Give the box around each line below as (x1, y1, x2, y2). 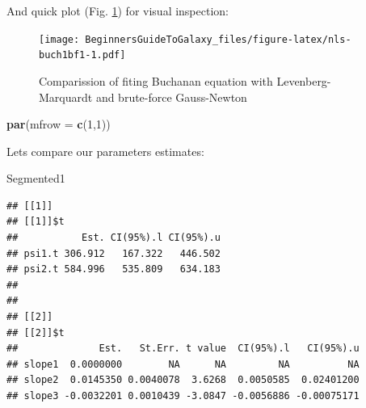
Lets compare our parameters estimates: (6, 142, 204, 159)
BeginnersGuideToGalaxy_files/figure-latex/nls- (85, 33, 351, 45)
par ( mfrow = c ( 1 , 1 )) (6, 116, 111, 132)
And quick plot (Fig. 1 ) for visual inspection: (6, 2, 229, 19)
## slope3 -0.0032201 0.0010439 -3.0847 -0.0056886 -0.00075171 (6, 390, 360, 402)
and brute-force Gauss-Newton (95, 88, 247, 105)
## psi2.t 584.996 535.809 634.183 (6, 263, 221, 276)
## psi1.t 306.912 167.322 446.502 (6, 247, 221, 259)
